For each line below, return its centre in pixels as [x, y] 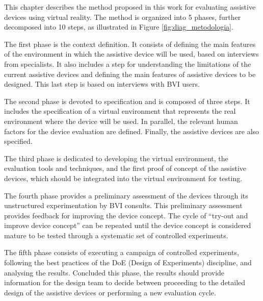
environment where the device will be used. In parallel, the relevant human [121, 121]
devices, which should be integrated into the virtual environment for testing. [123, 178]
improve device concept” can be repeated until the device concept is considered [128, 225]
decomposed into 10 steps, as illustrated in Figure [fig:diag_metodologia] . [119, 27]
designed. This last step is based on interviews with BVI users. [102, 84]
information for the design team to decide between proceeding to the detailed [125, 282]
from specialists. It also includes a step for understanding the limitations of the [128, 64]
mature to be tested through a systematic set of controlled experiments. [116, 235]
